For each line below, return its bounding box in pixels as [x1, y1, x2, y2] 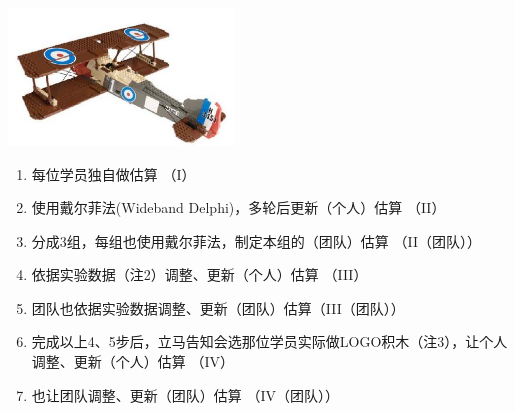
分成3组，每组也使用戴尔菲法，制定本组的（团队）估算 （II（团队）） [31, 230, 481, 251]
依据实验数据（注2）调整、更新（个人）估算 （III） [31, 264, 368, 285]
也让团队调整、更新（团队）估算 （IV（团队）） [31, 384, 340, 405]
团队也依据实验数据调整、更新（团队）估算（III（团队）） [31, 297, 405, 318]
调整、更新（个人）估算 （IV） [31, 351, 235, 372]
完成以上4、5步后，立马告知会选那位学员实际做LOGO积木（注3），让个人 [31, 331, 508, 352]
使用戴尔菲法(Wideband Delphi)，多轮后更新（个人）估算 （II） [31, 197, 446, 218]
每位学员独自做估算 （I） [31, 163, 196, 184]
